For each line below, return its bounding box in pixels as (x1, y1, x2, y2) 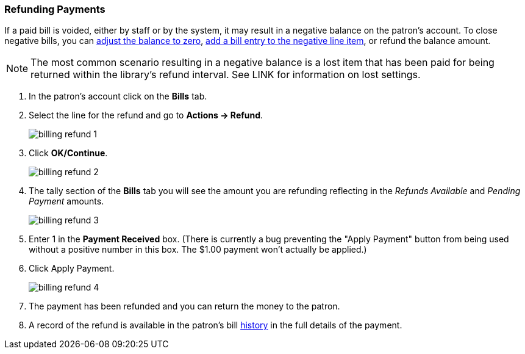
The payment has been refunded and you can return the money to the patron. (29, 301, 340, 312)
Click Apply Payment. (29, 263, 115, 274)
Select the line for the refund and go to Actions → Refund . (29, 110, 263, 121)
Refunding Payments (4, 3, 105, 15)
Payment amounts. (29, 196, 104, 207)
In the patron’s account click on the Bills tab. (29, 91, 207, 102)
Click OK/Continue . (29, 148, 108, 159)
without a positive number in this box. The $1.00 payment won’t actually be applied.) (29, 244, 367, 255)
